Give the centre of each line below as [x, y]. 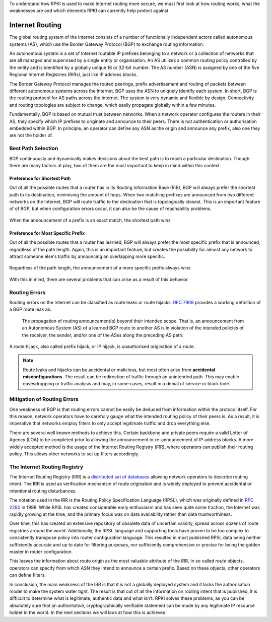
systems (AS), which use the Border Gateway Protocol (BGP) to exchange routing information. [107, 44]
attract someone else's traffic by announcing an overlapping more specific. [87, 256]
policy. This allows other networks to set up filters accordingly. [74, 454]
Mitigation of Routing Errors [44, 399]
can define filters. [28, 575]
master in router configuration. [41, 552]
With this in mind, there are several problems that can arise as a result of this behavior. [99, 279]
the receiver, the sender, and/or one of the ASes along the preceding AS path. [103, 335]
